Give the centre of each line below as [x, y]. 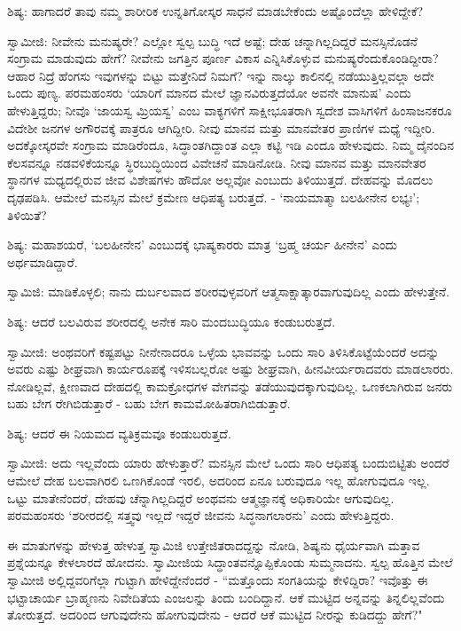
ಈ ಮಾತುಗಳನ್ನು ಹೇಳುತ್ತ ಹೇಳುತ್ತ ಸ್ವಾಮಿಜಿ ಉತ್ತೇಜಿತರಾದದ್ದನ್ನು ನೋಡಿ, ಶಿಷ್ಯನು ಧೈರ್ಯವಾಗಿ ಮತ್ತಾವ [214, 544]
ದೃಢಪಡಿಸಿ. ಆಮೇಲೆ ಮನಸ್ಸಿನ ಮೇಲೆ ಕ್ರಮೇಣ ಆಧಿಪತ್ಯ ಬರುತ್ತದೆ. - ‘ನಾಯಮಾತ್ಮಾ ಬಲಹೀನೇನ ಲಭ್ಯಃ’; [214, 197]
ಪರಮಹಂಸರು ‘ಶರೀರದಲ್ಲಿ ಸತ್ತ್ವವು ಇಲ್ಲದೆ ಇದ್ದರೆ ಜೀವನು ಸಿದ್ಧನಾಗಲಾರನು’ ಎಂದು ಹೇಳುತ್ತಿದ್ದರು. [201, 515]
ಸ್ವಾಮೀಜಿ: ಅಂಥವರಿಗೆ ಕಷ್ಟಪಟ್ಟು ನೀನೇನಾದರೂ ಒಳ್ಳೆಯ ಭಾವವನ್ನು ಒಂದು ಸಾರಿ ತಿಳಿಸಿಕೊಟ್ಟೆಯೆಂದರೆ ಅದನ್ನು [223, 351]
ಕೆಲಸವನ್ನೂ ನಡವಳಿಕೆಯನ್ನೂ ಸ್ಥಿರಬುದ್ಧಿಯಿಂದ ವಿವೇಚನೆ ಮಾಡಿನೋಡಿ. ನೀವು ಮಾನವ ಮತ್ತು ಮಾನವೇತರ [217, 162]
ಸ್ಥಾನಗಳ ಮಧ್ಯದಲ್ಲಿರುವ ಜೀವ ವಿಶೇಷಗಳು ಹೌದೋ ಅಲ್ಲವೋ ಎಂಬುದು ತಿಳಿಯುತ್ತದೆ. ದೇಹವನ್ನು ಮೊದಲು [220, 180]
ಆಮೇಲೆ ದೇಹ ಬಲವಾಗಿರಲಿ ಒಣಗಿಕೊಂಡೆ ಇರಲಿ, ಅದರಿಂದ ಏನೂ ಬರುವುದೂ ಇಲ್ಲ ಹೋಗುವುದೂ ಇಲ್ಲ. [219, 481]
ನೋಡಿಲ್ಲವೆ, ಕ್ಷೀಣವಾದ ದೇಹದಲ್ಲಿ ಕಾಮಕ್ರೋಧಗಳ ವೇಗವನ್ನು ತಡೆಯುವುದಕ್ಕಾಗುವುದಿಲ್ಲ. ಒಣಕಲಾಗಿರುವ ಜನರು [230, 386]
